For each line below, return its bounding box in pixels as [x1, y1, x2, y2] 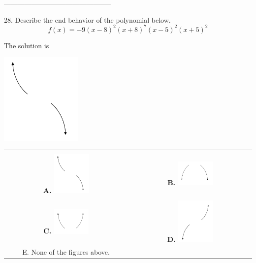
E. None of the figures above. [22, 246, 110, 257]
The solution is [4, 40, 49, 50]
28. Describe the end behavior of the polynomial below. [4, 14, 171, 25]
